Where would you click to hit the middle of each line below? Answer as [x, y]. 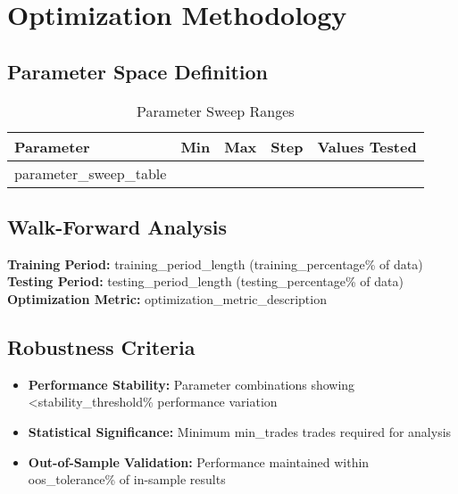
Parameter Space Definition [138, 71]
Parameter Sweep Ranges [216, 111]
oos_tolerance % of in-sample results [127, 479]
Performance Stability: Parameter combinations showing [192, 384]
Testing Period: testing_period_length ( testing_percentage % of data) [205, 281]
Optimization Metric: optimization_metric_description [167, 298]
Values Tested [367, 146]
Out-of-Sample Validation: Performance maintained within [199, 461]
